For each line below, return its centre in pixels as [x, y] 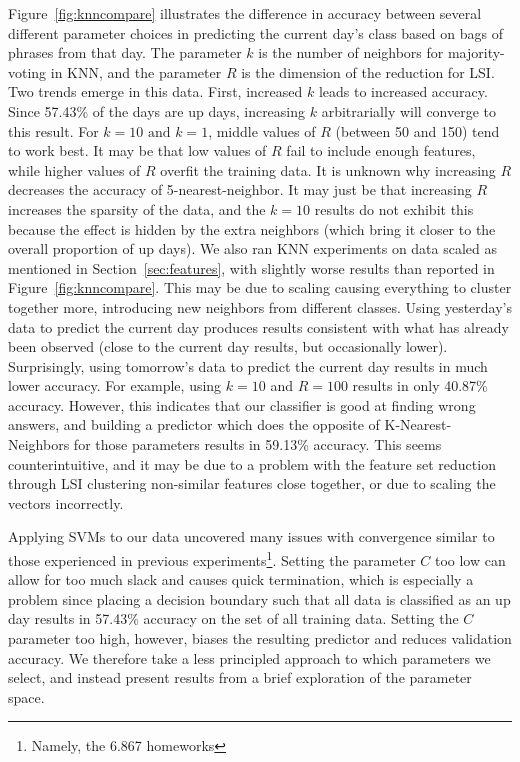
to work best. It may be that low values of [137, 150]
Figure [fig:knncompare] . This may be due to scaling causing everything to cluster [260, 287]
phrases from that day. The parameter [125, 52]
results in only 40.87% [420, 385]
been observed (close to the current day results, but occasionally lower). [228, 346]
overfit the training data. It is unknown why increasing [328, 169]
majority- [476, 52]
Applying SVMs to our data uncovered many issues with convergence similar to [251, 536]
